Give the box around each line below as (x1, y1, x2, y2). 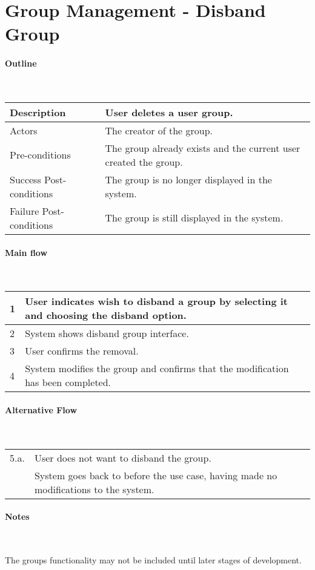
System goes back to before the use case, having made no (34, 468, 277, 482)
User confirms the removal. (25, 344, 139, 358)
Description (10, 105, 66, 119)
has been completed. (25, 375, 111, 390)
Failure (10, 203, 39, 218)
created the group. (105, 154, 183, 169)
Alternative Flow (5, 403, 78, 416)
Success (10, 172, 41, 186)
